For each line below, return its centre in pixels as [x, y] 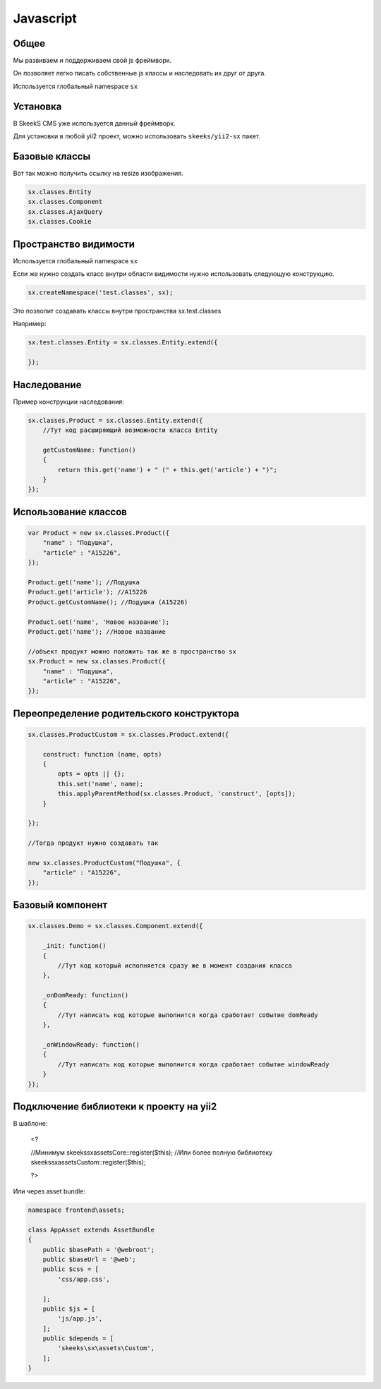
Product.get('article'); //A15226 [87, 592]
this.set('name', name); [101, 784]
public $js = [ [69, 1309]
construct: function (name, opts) [102, 754]
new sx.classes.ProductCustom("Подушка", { [104, 862]
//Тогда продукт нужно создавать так [93, 843]
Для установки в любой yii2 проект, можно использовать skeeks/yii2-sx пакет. [137, 136]
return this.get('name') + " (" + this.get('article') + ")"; [168, 470]
